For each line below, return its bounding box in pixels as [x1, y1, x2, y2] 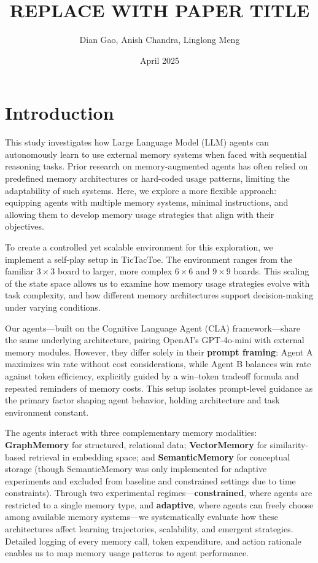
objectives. [5, 220, 44, 233]
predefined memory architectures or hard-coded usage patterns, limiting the [5, 172, 290, 185]
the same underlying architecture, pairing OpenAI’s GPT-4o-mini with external [5, 333, 304, 346]
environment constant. [5, 405, 89, 418]
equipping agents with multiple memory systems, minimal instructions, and [5, 196, 289, 209]
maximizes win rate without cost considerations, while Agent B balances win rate [5, 357, 311, 370]
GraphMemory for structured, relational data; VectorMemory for [5, 438, 268, 451]
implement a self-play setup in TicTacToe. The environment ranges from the [5, 252, 293, 265]
